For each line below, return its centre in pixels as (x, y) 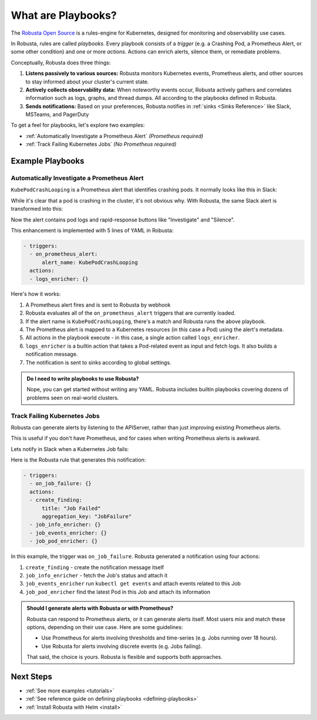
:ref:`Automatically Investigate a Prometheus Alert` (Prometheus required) (114, 136)
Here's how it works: (36, 294)
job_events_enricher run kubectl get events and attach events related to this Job (133, 584)
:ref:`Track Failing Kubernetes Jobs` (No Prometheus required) (101, 144)
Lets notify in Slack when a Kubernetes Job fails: (70, 449)
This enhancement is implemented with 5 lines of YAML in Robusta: (92, 230)
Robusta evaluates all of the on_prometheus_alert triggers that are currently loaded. (131, 313)
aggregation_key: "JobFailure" (87, 517)
